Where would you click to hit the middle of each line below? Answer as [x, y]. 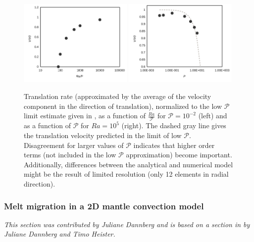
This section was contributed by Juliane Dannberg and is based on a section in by [127, 224]
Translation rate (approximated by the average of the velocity [118, 96]
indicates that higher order [174, 145]
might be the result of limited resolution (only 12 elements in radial [126, 174]
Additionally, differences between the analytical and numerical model [128, 164]
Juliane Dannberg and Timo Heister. [60, 234]
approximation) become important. [179, 155]
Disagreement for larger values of [74, 145]
